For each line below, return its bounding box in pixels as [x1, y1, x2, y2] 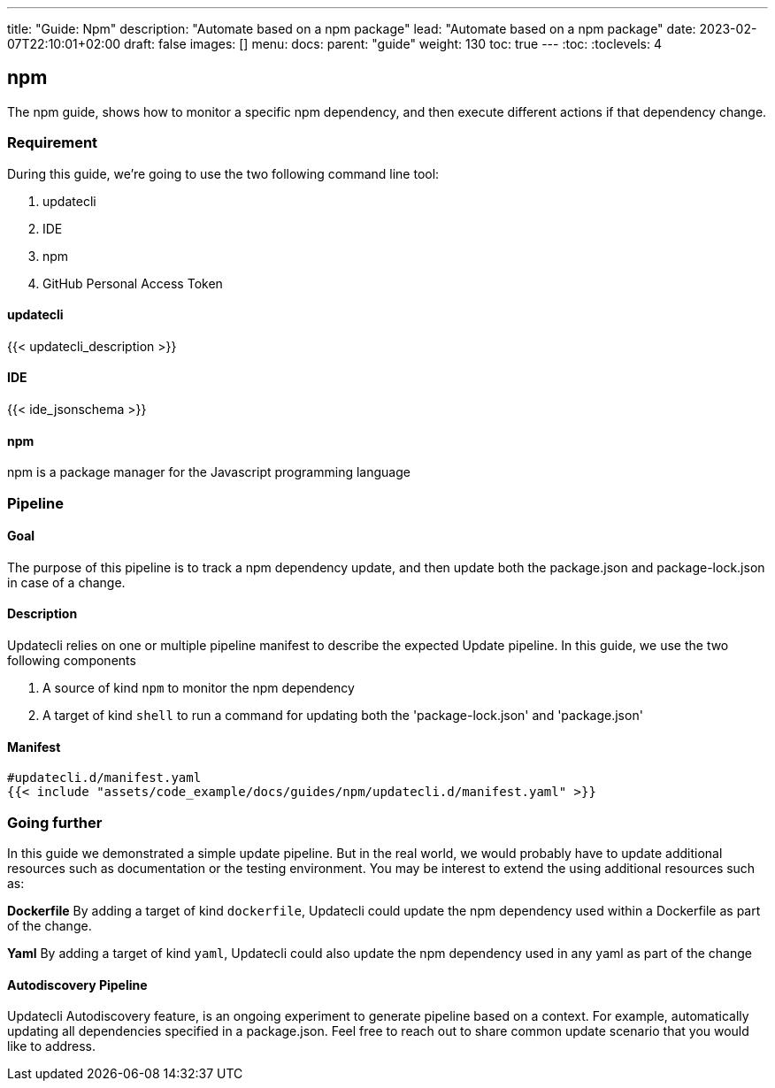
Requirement [7, 134, 98, 152]
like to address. [7, 1038, 96, 1054]
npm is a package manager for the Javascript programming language [7, 464, 411, 480]
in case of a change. [7, 574, 126, 590]
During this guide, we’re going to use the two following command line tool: [7, 165, 440, 181]
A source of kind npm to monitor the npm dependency [42, 680, 355, 696]
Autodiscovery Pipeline [7, 977, 148, 992]
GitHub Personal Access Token [42, 275, 223, 291]
